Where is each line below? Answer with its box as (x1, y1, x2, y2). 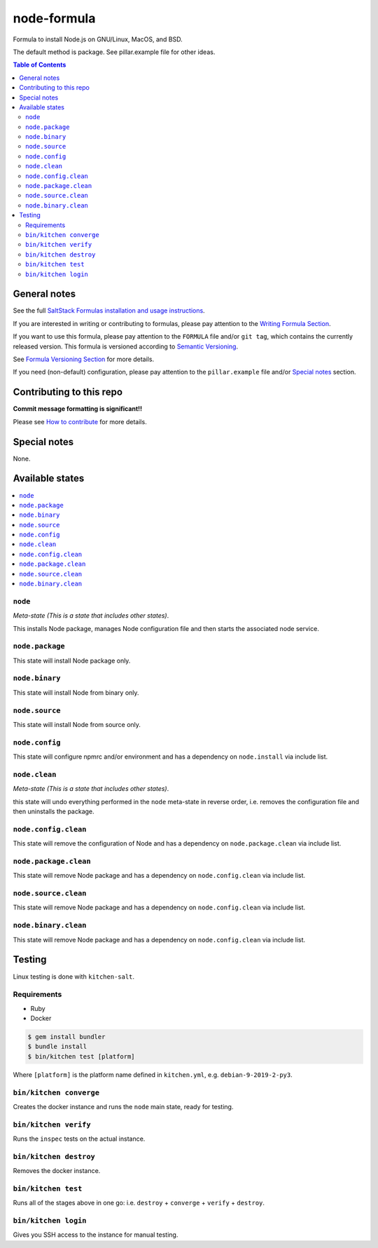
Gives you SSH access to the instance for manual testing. (13, 1230, 178, 1239)
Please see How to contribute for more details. (13, 417, 147, 426)
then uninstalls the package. (13, 807, 94, 816)
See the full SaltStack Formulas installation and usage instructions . (13, 306, 206, 315)
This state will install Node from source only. (13, 720, 141, 728)
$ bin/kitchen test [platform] (27, 1052, 136, 1060)
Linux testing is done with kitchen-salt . (13, 972, 135, 981)
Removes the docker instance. (13, 1167, 101, 1175)
